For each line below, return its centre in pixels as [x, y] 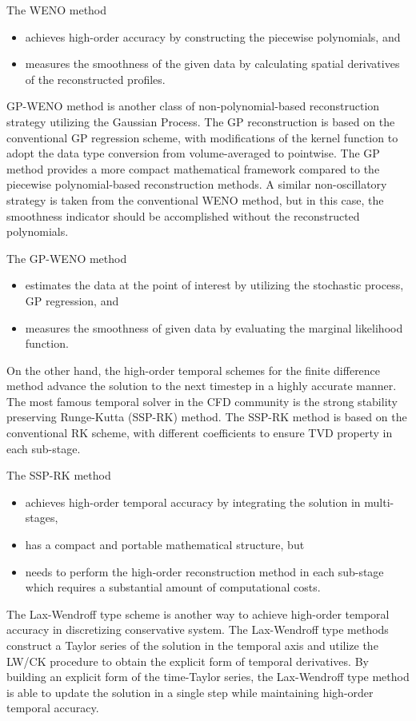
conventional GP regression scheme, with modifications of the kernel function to [202, 137]
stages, [42, 518]
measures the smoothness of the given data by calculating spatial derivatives [212, 64]
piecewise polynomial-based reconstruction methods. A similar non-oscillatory [197, 184]
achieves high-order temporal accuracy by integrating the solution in [193, 502]
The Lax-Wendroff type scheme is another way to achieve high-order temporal [198, 613]
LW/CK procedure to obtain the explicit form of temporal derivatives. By [188, 661]
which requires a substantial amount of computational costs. [173, 587]
